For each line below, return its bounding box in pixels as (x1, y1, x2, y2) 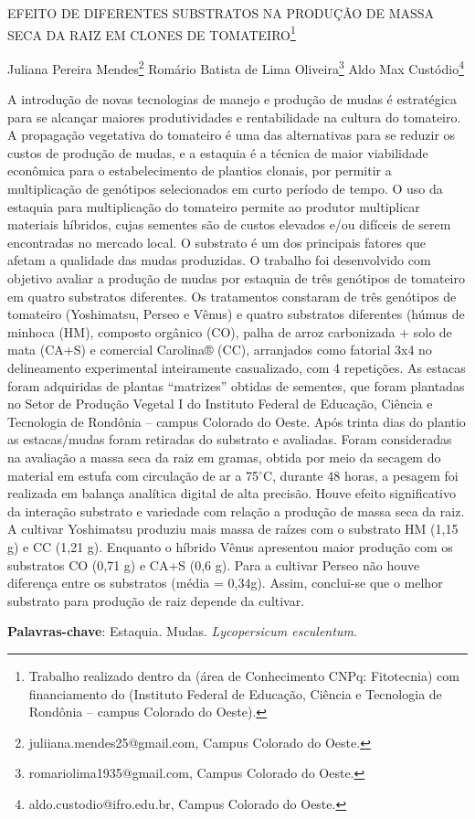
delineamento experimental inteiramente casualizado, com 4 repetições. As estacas (7, 358, 466, 377)
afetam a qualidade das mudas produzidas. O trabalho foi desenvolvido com (7, 250, 431, 270)
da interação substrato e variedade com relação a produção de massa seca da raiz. (7, 501, 465, 520)
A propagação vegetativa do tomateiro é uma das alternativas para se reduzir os (7, 125, 456, 144)
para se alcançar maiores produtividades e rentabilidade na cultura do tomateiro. (7, 107, 461, 126)
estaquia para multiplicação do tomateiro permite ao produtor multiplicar (7, 197, 420, 216)
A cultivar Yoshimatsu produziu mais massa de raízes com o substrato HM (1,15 (7, 519, 459, 538)
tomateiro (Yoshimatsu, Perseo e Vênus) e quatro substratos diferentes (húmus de (7, 304, 465, 324)
